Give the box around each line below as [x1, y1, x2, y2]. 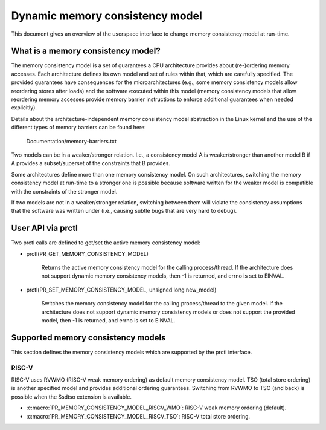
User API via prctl [11, 223, 78, 233]
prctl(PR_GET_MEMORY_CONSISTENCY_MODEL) [26, 250, 149, 257]
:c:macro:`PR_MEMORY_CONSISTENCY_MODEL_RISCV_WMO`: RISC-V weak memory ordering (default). [26, 404, 287, 411]
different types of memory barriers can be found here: [11, 124, 146, 131]
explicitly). [11, 104, 37, 111]
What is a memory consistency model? [11, 46, 161, 56]
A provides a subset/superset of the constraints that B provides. [11, 160, 170, 167]
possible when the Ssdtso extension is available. [11, 393, 132, 400]
